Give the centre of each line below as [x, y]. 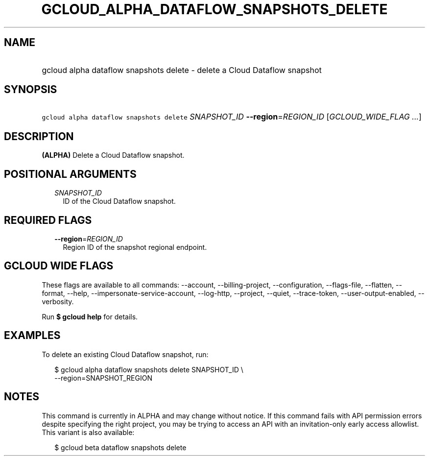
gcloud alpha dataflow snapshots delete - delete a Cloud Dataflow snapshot [182, 70]
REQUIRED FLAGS [48, 220]
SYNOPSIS [31, 90]
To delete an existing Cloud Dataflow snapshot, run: [125, 354]
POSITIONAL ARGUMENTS [70, 174]
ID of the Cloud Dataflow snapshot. [119, 201]
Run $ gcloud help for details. [90, 316]
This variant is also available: [88, 432]
